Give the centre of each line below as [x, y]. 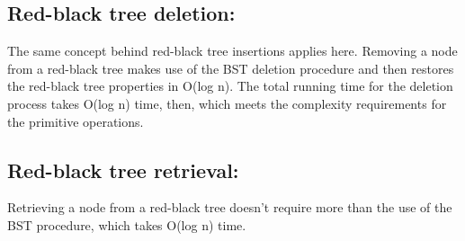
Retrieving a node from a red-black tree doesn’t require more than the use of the [230, 207]
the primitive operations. [76, 121]
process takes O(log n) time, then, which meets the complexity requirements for [227, 103]
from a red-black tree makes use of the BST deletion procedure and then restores [231, 68]
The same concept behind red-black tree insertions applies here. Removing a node [232, 51]
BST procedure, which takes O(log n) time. [127, 224]
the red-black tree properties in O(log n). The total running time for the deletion [230, 86]
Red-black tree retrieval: [123, 170]
